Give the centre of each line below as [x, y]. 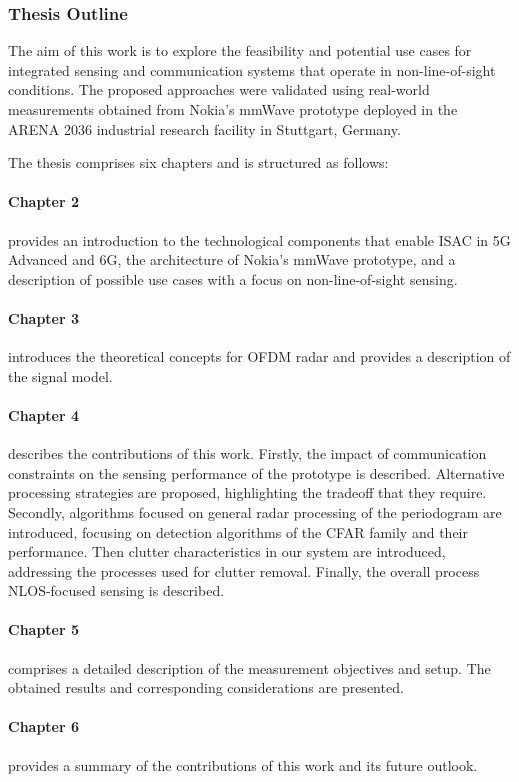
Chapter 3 [44, 317]
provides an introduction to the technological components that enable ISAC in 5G [259, 239]
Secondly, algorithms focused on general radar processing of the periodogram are [255, 511]
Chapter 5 [44, 629]
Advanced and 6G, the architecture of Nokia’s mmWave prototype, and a [232, 259]
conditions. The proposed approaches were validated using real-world [219, 89]
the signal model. [60, 375]
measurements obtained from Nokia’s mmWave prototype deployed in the [233, 109]
